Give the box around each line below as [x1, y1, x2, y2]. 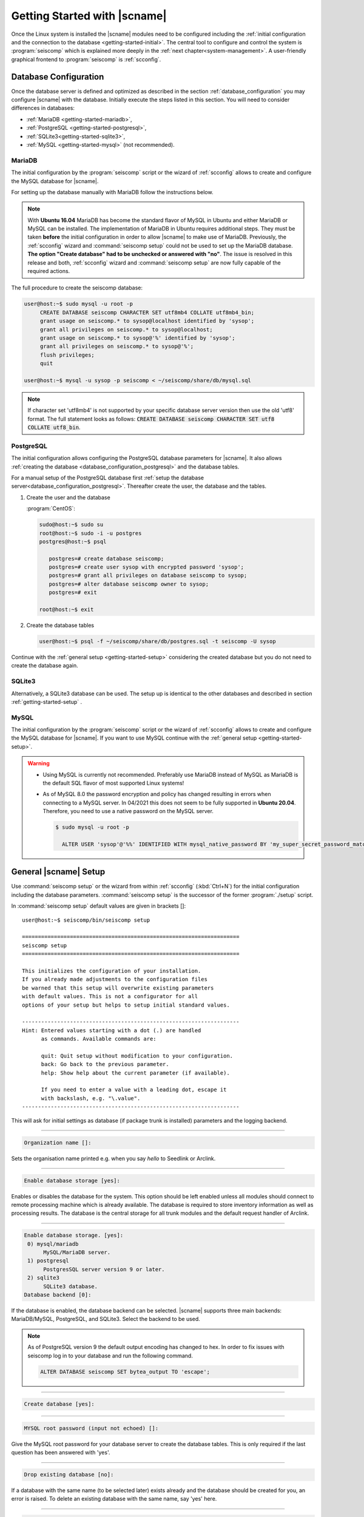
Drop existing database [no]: [24, 1471, 114, 1478]
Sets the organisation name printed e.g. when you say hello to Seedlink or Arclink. [11, 1155, 216, 1162]
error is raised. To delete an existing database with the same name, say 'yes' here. [11, 1495, 217, 1502]
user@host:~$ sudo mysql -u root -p [24, 300, 133, 308]
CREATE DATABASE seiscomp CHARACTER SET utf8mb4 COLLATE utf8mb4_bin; [39, 309, 255, 316]
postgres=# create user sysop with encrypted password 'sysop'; [49, 564, 244, 570]
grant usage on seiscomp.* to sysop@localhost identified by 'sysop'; [39, 317, 255, 325]
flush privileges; [39, 351, 95, 358]
